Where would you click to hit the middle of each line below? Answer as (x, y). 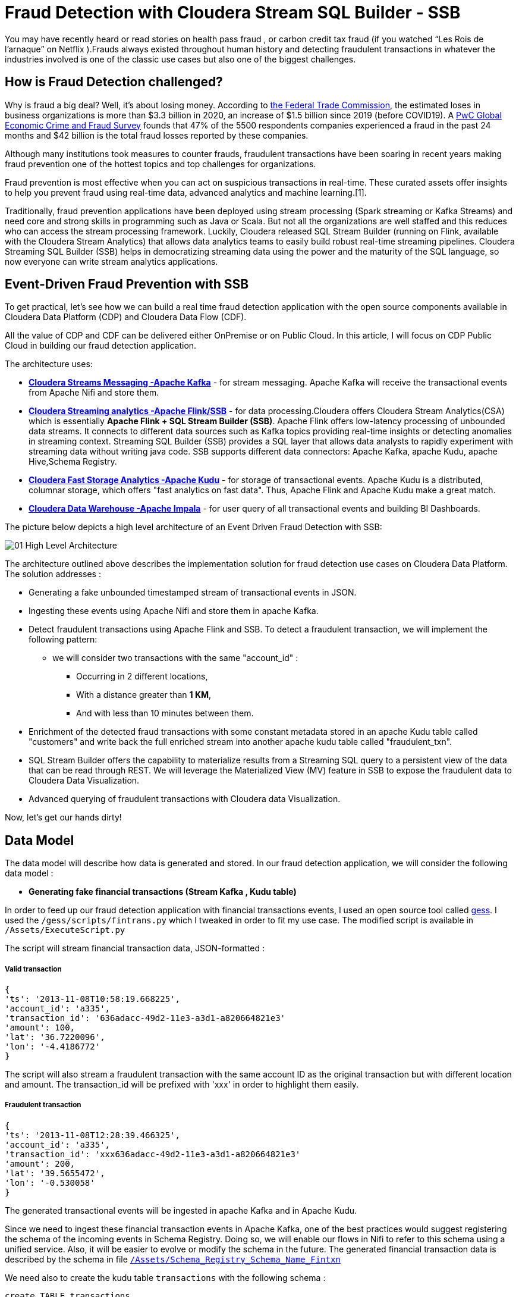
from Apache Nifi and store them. (94, 393)
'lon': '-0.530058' (50, 1182)
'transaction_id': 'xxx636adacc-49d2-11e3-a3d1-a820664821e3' (153, 1154)
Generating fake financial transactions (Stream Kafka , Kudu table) (163, 892)
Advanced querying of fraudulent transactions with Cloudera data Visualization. (185, 799)
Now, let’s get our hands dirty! (63, 817)
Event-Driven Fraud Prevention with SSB (127, 284)
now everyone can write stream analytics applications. (111, 261)
